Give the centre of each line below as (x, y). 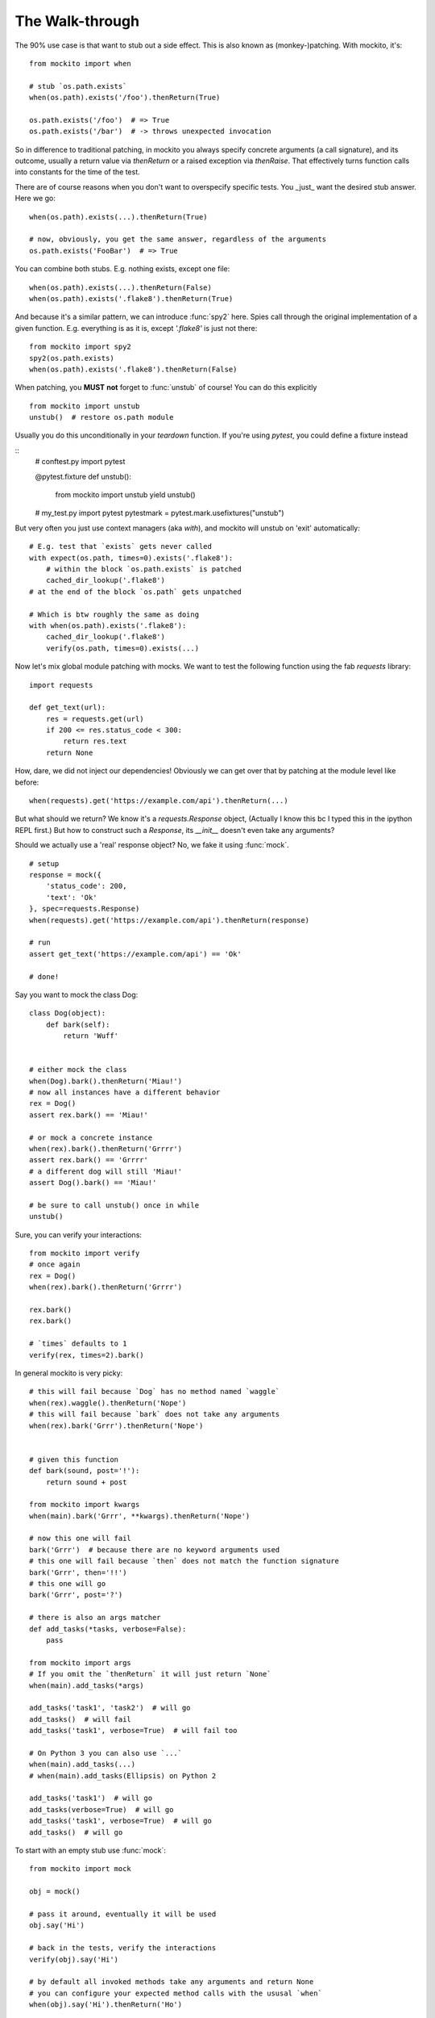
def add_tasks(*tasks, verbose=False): (108, 1629)
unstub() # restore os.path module (101, 417)
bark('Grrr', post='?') (76, 1595)
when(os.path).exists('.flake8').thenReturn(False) (133, 369)
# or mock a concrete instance (91, 1137)
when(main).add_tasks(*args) (87, 1685)
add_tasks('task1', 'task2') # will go (110, 1708)
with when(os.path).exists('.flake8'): (108, 625)
